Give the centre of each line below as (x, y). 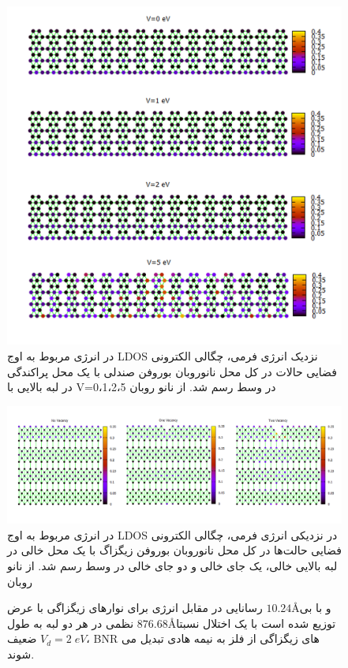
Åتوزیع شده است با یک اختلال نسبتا (252, 623)
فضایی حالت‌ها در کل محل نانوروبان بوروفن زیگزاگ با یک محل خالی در (174, 550)
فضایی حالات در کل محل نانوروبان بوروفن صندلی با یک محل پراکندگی (172, 371)
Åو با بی (311, 608)
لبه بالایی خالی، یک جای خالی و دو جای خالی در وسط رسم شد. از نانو (172, 566)
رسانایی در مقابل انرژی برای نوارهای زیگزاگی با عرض (135, 608)
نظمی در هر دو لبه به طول (71, 623)
